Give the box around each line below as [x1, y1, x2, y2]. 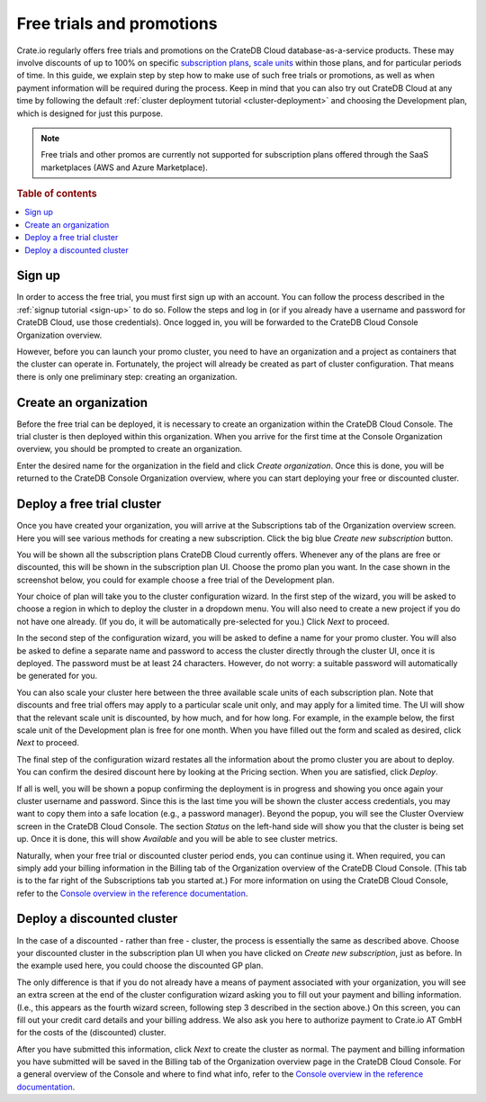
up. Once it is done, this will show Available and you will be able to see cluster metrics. [16, 834, 338, 845]
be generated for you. [16, 671, 98, 682]
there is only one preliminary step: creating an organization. [16, 371, 238, 382]
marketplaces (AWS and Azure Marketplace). [40, 162, 209, 173]
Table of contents [16, 187, 98, 200]
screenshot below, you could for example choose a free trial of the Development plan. [16, 574, 335, 585]
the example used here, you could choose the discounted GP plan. [16, 960, 264, 971]
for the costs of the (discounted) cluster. [16, 1027, 166, 1038]
